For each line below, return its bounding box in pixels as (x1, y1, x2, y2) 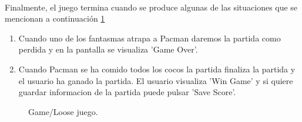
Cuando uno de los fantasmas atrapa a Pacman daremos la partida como (18, 32, 281, 44)
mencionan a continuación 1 (5, 12, 105, 25)
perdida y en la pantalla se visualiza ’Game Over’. (18, 43, 198, 55)
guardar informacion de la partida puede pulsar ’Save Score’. (18, 86, 236, 98)
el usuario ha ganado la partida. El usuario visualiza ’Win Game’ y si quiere (18, 74, 293, 86)
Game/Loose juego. (28, 105, 98, 117)
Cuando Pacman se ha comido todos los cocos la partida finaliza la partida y (18, 62, 296, 75)
